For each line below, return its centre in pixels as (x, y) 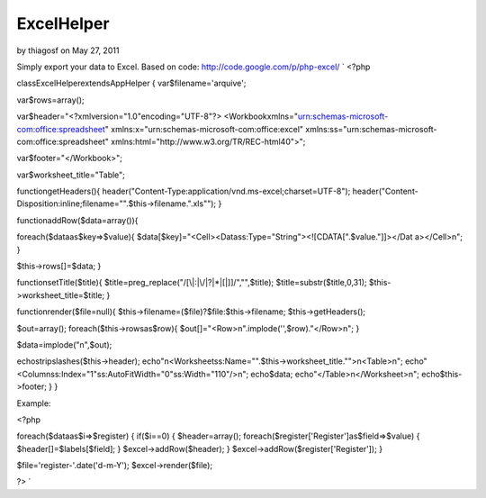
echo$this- (442, 374)
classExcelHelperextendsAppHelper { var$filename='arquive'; (131, 83)
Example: (34, 403)
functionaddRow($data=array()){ (77, 220)
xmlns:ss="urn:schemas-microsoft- (371, 129)
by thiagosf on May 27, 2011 (68, 50)
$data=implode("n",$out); (64, 344)
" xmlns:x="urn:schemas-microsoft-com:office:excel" (204, 129)
